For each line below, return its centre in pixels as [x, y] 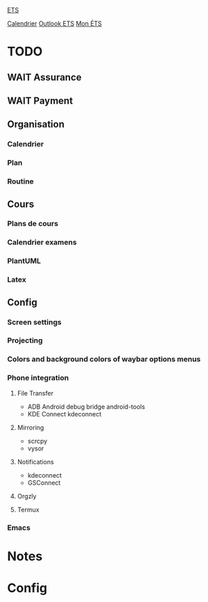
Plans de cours [33, 224]
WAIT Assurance [44, 77]
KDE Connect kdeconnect [64, 414]
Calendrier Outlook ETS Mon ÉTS [55, 23]
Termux [28, 510]
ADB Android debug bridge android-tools [86, 407]
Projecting [25, 341]
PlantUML [24, 261]
